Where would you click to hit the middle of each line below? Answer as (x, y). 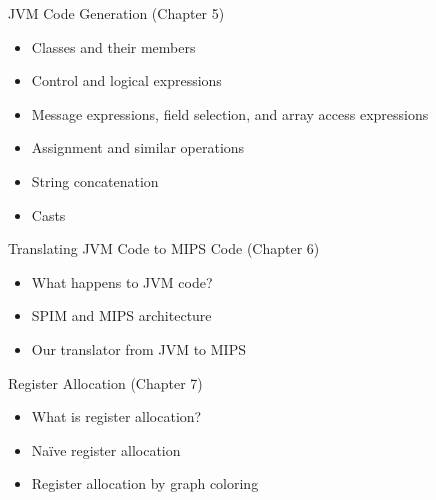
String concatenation (95, 180)
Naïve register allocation (106, 449)
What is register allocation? (116, 416)
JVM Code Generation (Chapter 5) (116, 13)
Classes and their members (113, 46)
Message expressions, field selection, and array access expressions (230, 113)
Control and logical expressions (126, 80)
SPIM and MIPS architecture (121, 315)
